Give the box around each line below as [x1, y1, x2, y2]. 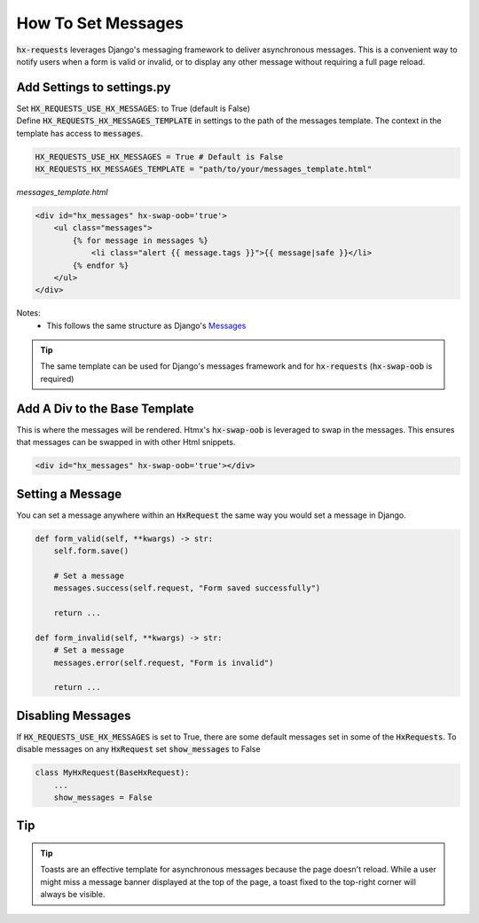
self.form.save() [53, 546, 130, 556]
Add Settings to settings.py [16, 80, 171, 95]
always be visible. [40, 889, 106, 900]
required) [40, 373, 75, 384]
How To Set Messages [16, 13, 184, 33]
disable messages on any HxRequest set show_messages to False [16, 744, 261, 755]
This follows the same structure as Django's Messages [46, 320, 247, 331]
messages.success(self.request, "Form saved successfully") [53, 583, 321, 593]
